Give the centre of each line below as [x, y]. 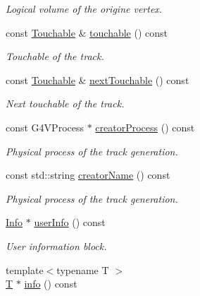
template [25, 270]
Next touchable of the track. [65, 103]
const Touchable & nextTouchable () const [98, 79]
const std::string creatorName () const [88, 175]
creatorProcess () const [145, 127]
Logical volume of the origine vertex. [84, 8]
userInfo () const [70, 222]
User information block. [56, 245]
